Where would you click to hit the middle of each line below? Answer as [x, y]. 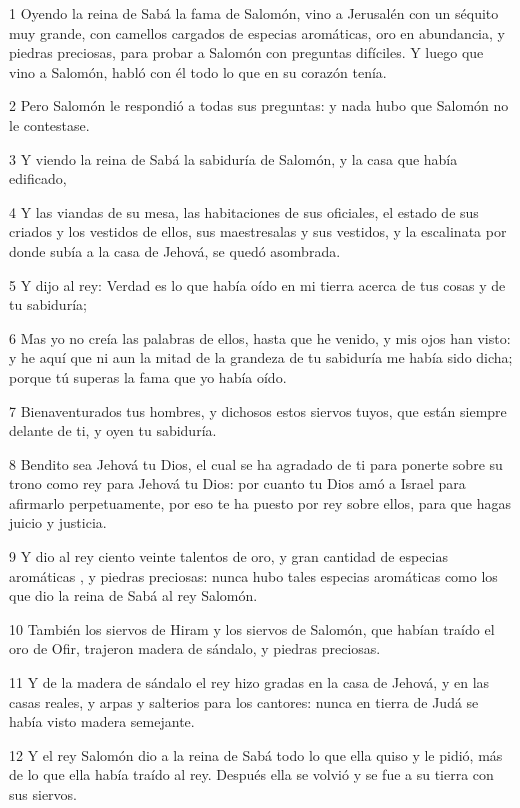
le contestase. [49, 124]
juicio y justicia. [58, 522]
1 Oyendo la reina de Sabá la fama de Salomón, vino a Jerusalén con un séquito [254, 13]
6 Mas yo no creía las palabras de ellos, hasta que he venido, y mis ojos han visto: [260, 337]
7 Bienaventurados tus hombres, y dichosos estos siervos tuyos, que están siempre [258, 410]
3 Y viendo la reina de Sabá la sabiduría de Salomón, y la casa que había [233, 158]
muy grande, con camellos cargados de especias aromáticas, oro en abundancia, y [257, 32]
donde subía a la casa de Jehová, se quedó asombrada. [175, 250]
